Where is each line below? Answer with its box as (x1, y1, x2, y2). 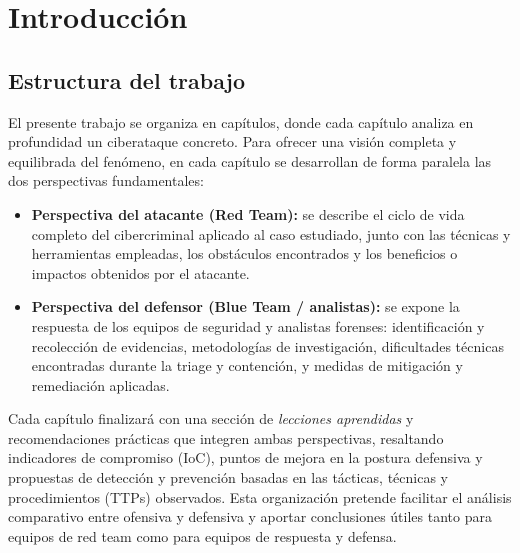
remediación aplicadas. (31, 374, 170, 395)
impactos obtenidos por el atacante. (31, 262, 250, 283)
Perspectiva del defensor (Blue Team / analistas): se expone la (31, 296, 460, 317)
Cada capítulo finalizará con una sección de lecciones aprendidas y (8, 408, 414, 429)
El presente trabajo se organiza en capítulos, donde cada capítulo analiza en (8, 111, 474, 132)
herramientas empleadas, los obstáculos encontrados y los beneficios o (31, 243, 458, 264)
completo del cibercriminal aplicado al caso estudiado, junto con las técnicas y (31, 223, 511, 244)
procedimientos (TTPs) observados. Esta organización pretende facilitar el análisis (8, 486, 512, 507)
